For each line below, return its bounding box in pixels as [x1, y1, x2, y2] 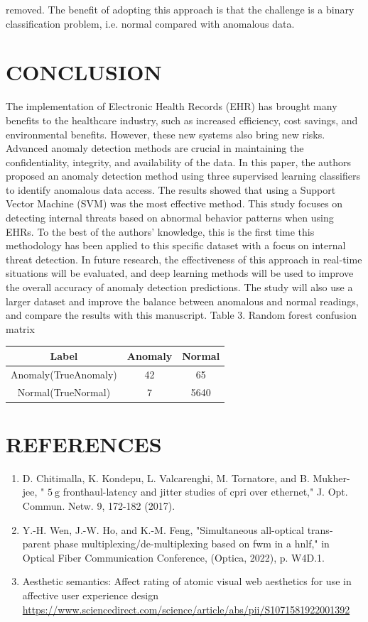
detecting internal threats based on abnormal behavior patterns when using [6, 210, 334, 225]
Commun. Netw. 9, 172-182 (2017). [22, 498, 175, 513]
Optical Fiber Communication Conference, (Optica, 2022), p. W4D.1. [22, 550, 325, 564]
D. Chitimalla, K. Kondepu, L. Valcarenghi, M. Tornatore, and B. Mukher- [22, 470, 350, 485]
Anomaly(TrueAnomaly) [11, 366, 117, 381]
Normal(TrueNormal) [17, 384, 111, 399]
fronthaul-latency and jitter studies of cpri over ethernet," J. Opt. [63, 484, 348, 499]
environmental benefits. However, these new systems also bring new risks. [6, 126, 325, 141]
